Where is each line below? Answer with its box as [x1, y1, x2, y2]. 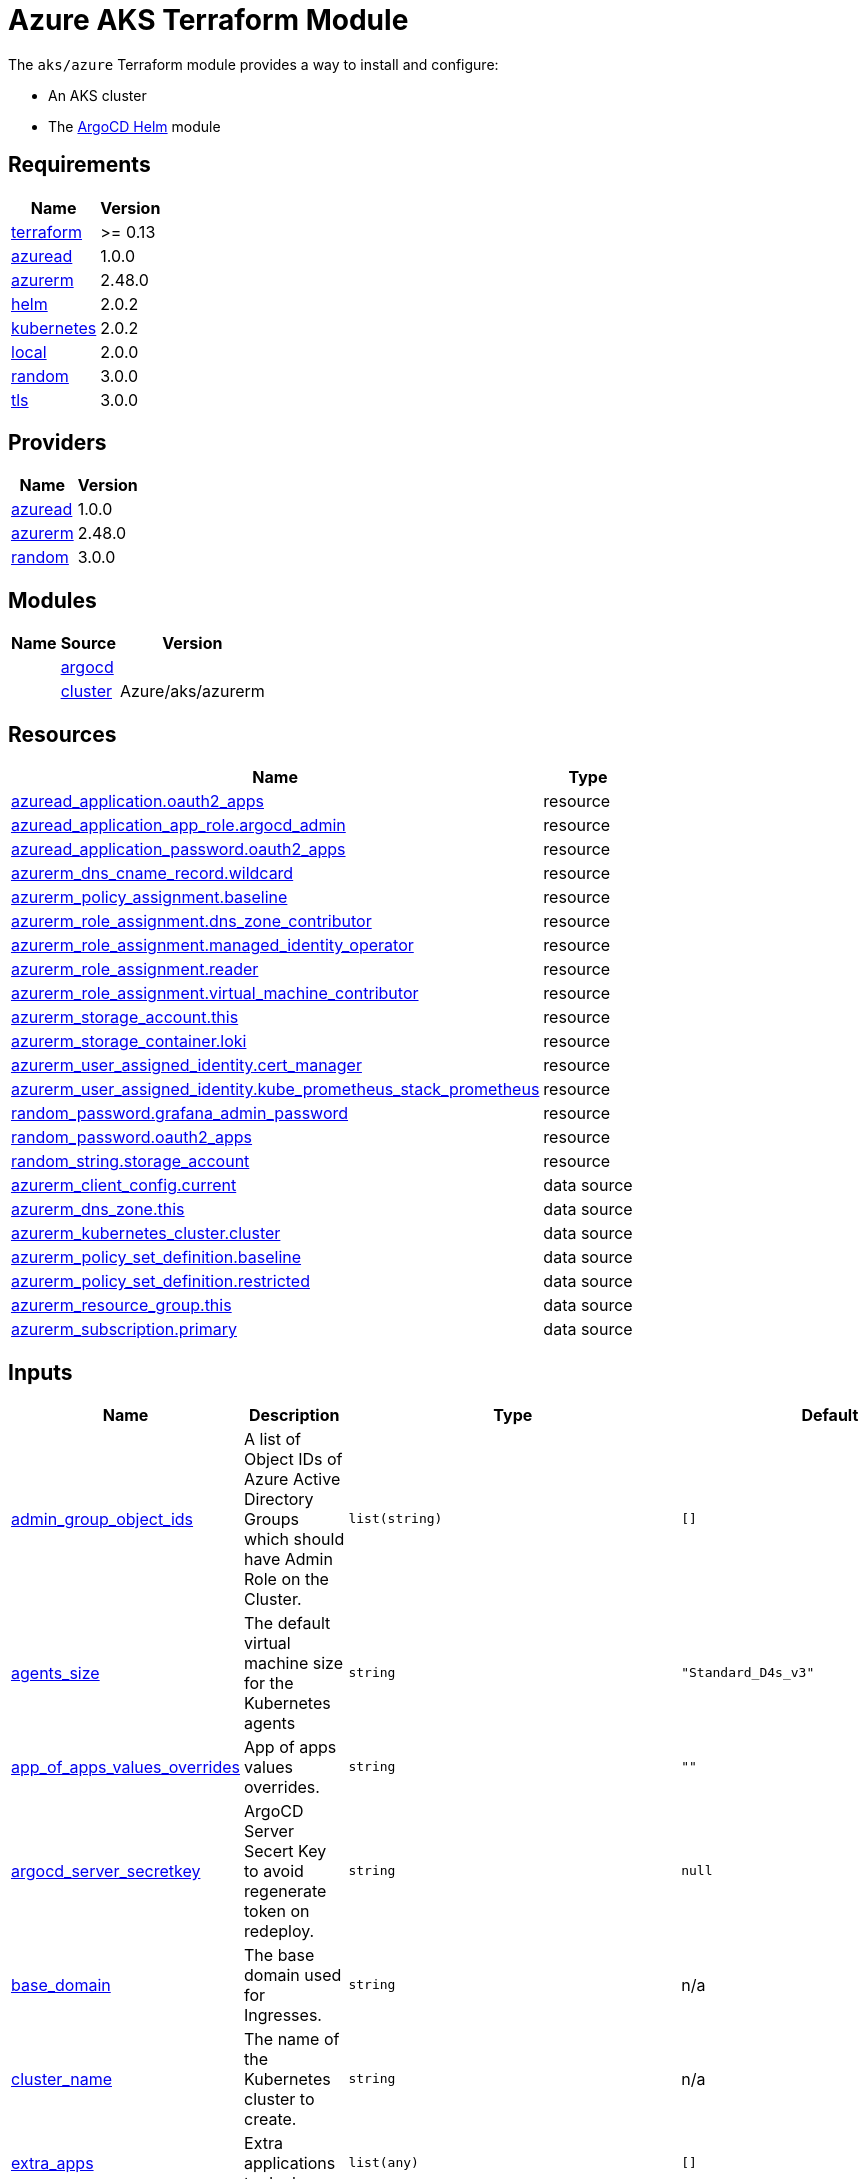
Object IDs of [244, 1448, 343, 1469]
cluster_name [11, 2068, 112, 2089]
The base [244, 1944, 315, 1965]
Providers [8, 430, 107, 456]
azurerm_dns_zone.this [11, 1199, 185, 1220]
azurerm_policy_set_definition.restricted [11, 1271, 310, 1292]
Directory [244, 1488, 314, 1509]
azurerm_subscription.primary [11, 1319, 237, 1340]
